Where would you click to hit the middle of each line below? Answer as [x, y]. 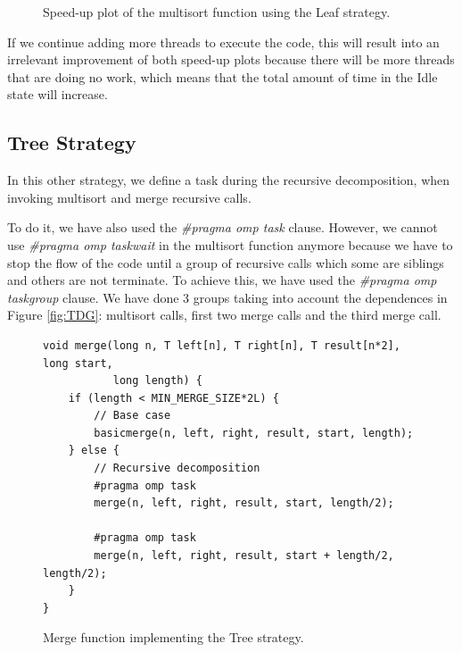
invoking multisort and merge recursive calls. [129, 197]
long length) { [157, 381]
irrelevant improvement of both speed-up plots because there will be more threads [231, 59]
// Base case [132, 416]
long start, [78, 363]
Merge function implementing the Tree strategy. [173, 637]
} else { [94, 451]
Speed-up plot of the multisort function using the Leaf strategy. [217, 12]
